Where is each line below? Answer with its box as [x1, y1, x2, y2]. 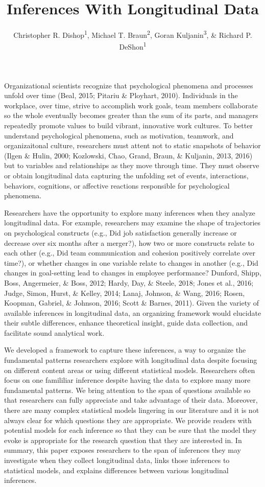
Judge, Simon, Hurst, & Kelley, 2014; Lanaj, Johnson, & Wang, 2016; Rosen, [4, 287, 245, 298]
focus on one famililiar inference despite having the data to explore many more [4, 375, 251, 385]
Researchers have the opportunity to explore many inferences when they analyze [4, 207, 255, 218]
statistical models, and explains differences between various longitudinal [4, 465, 229, 475]
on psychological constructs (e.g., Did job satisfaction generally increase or [4, 227, 237, 238]
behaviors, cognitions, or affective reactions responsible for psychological [4, 180, 230, 191]
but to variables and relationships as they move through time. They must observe [4, 160, 259, 171]
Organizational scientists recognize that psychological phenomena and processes [4, 80, 253, 90]
